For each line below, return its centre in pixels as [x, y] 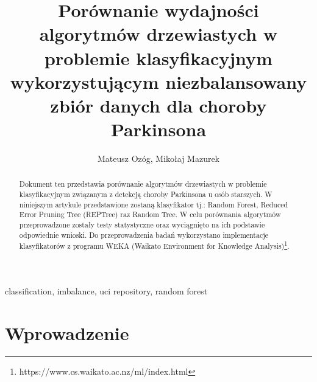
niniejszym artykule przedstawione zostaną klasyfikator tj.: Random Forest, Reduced [154, 204]
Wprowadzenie [67, 332]
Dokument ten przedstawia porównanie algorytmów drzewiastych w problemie [143, 184]
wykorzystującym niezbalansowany [158, 81]
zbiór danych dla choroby [158, 105]
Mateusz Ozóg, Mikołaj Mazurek [158, 158]
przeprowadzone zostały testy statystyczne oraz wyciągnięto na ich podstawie [142, 225]
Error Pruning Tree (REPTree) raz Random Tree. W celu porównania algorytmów [150, 214]
